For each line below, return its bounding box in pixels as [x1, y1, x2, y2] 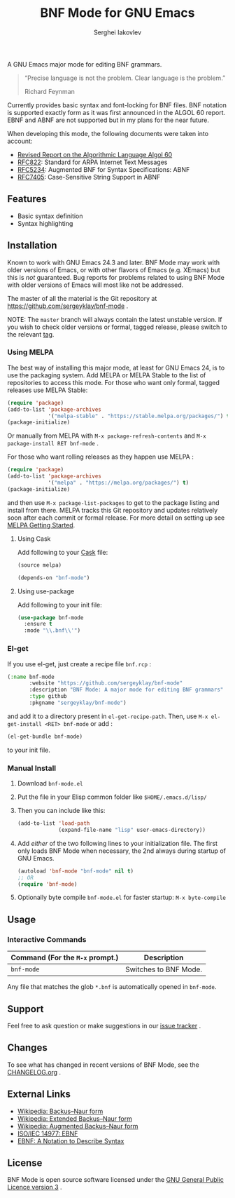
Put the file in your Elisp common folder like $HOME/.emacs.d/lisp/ [17, 793, 208, 801]
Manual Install [7, 763, 57, 773]
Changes [7, 1042, 48, 1054]
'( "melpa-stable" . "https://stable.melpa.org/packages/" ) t [48, 412, 230, 419]
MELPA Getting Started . [7, 520, 76, 529]
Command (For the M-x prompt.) [10, 953, 119, 962]
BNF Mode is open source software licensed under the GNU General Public [7, 1176, 224, 1184]
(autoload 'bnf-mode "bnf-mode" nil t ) [17, 868, 134, 875]
